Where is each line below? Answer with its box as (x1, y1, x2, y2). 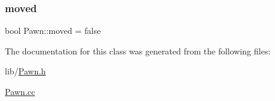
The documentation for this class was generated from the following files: (5, 44, 271, 57)
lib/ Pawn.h (5, 65, 46, 77)
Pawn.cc (5, 85, 35, 97)
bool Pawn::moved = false (5, 24, 101, 37)
